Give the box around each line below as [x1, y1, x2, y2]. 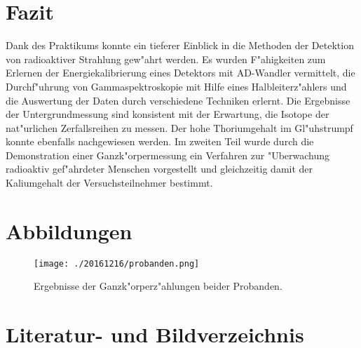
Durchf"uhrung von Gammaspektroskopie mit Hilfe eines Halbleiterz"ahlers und [6, 79, 347, 93]
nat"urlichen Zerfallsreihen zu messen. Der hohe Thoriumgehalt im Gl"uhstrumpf [6, 120, 353, 135]
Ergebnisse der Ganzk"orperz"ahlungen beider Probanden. [34, 279, 282, 293]
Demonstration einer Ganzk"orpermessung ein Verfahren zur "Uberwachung [6, 147, 330, 162]
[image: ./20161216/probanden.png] [34, 258, 200, 269]
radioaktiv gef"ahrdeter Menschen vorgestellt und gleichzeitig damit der [6, 161, 313, 176]
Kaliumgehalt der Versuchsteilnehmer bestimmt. [6, 175, 213, 190]
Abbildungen [6, 216, 132, 245]
